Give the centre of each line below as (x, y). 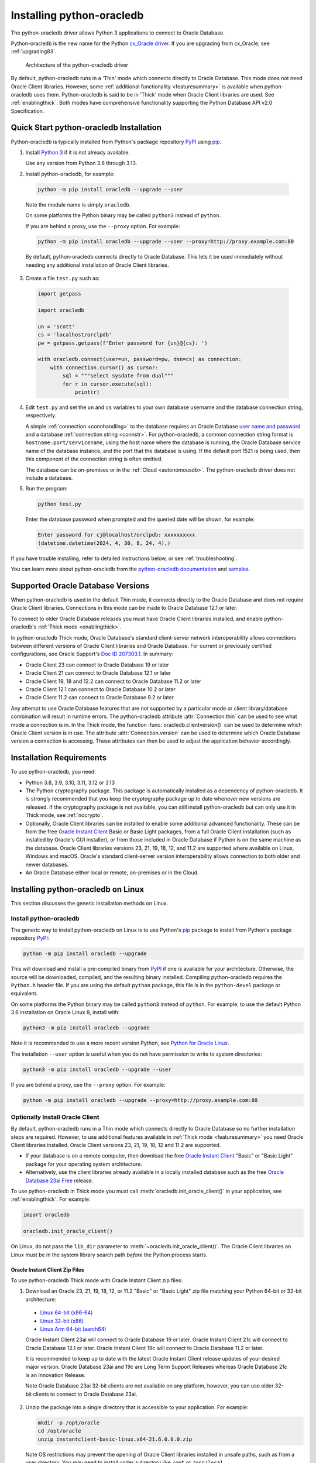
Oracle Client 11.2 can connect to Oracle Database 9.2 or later (100, 698)
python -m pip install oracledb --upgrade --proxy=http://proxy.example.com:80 (140, 1100)
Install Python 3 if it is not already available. (78, 152)
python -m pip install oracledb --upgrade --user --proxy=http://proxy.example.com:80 (166, 242)
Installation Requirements (59, 758)
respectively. (41, 415)
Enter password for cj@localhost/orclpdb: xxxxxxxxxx (116, 535)
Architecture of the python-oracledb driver (77, 65)
